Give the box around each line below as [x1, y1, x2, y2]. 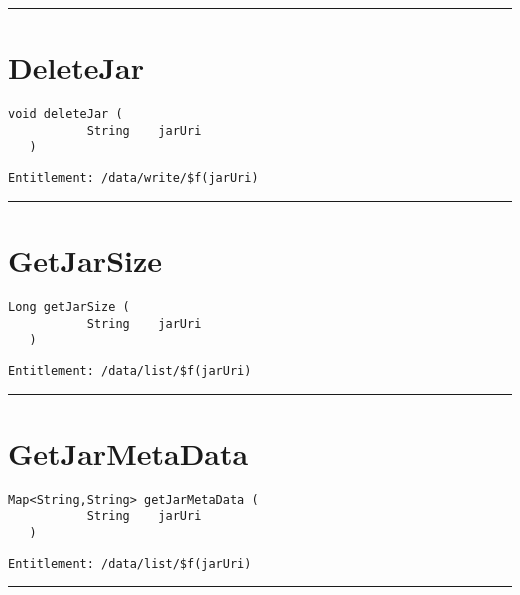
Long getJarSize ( [8, 299, 130, 314]
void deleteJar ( [8, 107, 123, 122]
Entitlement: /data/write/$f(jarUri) [8, 171, 259, 186]
